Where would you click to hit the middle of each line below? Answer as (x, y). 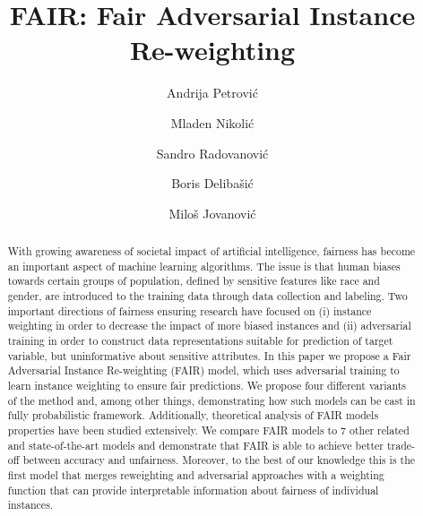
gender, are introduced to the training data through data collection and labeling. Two (207, 296)
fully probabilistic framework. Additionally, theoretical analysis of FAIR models (193, 415)
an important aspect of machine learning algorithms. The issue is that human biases (204, 266)
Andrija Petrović (212, 93)
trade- (401, 445)
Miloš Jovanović (212, 213)
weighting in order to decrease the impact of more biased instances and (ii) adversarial (209, 326)
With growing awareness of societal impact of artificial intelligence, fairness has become (211, 251)
